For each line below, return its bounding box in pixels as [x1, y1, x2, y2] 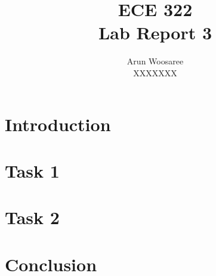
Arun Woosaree [126, 55, 184, 67]
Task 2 [5, 205, 60, 230]
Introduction [5, 111, 111, 136]
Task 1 [5, 158, 60, 182]
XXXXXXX [133, 66, 177, 79]
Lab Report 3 [98, 20, 212, 45]
